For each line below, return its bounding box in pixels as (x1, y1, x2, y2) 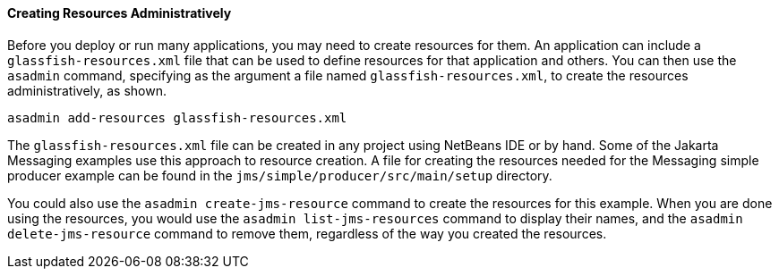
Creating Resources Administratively (7, 5, 232, 21)
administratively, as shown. (7, 82, 167, 98)
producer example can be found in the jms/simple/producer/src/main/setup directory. (7, 167, 552, 183)
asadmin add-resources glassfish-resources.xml (7, 110, 347, 125)
